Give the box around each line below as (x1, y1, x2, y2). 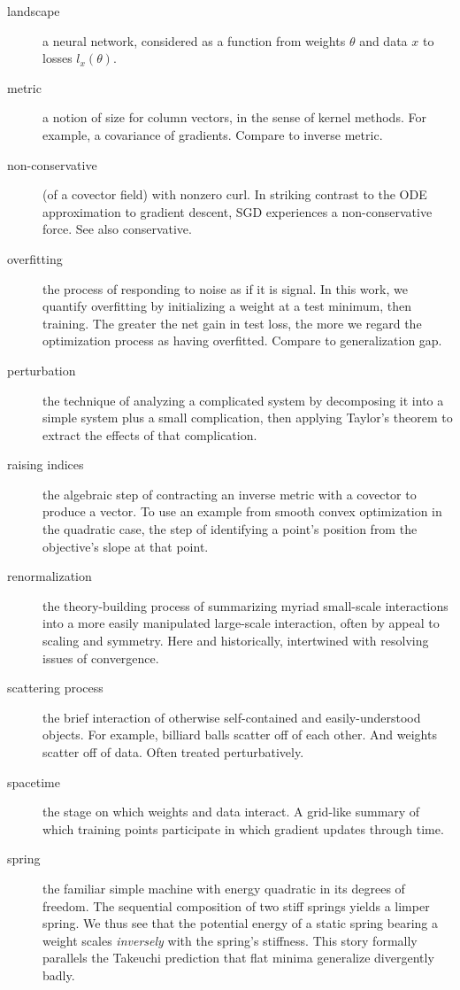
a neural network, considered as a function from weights (42, 31, 346, 50)
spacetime (7, 772, 60, 791)
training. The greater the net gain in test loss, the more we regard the (42, 313, 422, 332)
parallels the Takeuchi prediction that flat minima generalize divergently (42, 948, 434, 967)
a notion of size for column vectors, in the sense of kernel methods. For (42, 108, 426, 127)
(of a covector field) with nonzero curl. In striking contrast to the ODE (42, 185, 427, 204)
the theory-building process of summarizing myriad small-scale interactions (42, 596, 448, 615)
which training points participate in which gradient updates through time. (42, 819, 444, 838)
